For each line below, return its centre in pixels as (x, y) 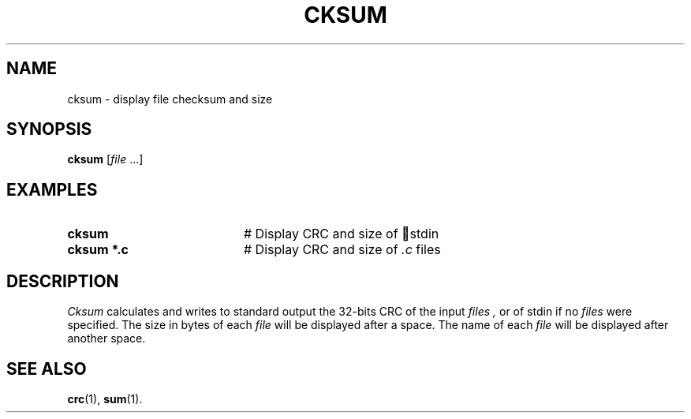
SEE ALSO (47, 368)
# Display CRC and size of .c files (342, 250)
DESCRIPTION (63, 281)
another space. (106, 339)
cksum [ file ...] (105, 159)
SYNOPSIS (49, 129)
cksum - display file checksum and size (170, 99)
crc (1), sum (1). (105, 398)
